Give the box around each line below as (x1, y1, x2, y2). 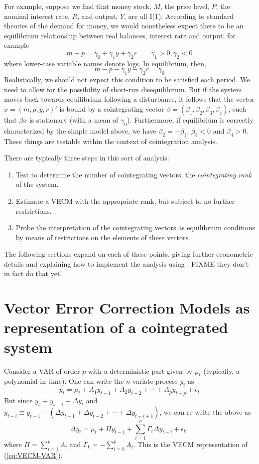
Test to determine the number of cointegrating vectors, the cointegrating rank (15, 169, 252, 179)
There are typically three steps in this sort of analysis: (4, 153, 169, 163)
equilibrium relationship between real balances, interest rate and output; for (4, 30, 236, 40)
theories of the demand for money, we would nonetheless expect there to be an (4, 20, 244, 31)
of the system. (15, 179, 59, 189)
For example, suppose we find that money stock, (4, 1, 151, 11)
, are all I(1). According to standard (124, 10, 234, 21)
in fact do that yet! (4, 268, 62, 279)
